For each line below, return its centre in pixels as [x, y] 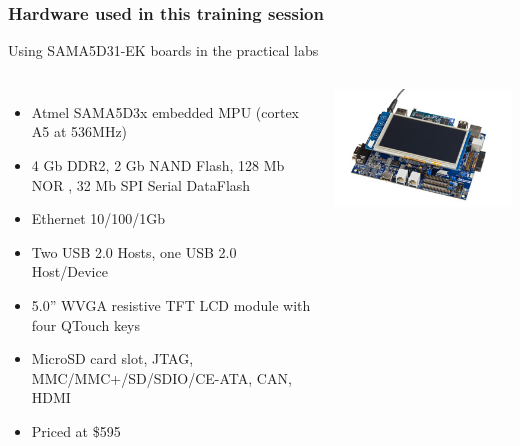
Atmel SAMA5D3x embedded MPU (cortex [165, 111]
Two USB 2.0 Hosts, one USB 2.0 [134, 251]
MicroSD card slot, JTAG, [112, 358]
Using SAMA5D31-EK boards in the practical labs [163, 50]
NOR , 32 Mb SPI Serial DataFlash [141, 184]
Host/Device [69, 271]
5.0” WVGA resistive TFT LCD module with [171, 304]
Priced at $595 [76, 430]
